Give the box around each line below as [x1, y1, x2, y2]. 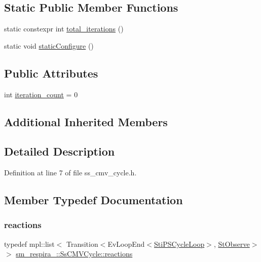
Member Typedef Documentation [4, 192, 183, 208]
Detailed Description [4, 143, 115, 159]
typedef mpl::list [4, 238, 55, 249]
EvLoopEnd [107, 238, 145, 249]
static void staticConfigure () [4, 40, 94, 51]
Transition [66, 238, 98, 249]
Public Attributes [4, 65, 98, 81]
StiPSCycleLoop [154, 238, 205, 249]
